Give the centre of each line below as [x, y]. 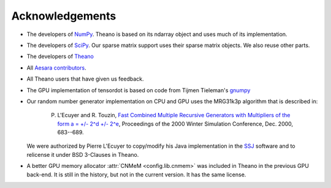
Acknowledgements [64, 16]
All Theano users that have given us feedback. [85, 79]
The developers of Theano [60, 56]
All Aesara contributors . [56, 68]
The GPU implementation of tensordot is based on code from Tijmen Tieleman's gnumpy [139, 90]
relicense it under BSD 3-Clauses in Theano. [83, 154]
